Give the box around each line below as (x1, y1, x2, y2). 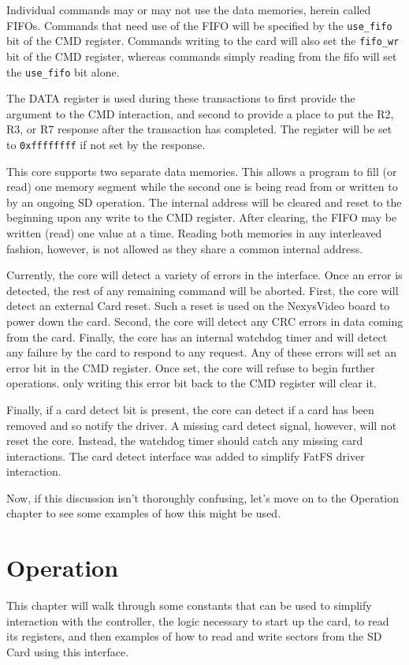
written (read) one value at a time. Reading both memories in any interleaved (6, 224, 382, 241)
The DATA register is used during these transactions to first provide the (6, 90, 355, 106)
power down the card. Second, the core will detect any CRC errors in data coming (6, 312, 403, 329)
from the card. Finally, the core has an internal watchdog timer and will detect (6, 328, 388, 345)
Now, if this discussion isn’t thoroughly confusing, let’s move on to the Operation (6, 489, 400, 506)
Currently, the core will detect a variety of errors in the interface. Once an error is (6, 267, 403, 283)
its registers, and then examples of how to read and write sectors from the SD (6, 628, 382, 644)
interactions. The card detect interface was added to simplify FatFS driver (6, 447, 365, 464)
